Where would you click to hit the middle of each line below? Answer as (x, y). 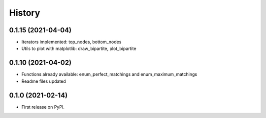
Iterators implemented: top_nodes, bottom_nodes (71, 42)
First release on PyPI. (43, 107)
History (25, 13)
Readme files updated (44, 81)
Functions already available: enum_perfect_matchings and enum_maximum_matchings (109, 74)
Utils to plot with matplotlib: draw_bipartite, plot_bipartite (79, 48)
